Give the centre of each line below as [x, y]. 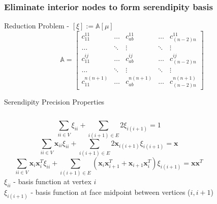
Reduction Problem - [37, 26]
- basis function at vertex [52, 181]
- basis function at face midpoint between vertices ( [111, 192]
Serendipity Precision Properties [54, 101]
